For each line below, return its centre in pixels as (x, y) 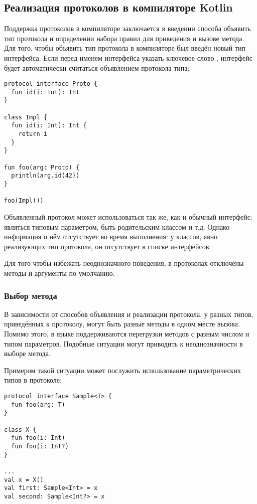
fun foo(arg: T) (38, 404)
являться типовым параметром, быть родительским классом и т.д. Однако (117, 226)
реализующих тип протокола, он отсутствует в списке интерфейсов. (108, 246)
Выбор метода (31, 295)
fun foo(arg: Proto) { (42, 167)
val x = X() (24, 480)
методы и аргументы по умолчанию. (59, 273)
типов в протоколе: (33, 380)
